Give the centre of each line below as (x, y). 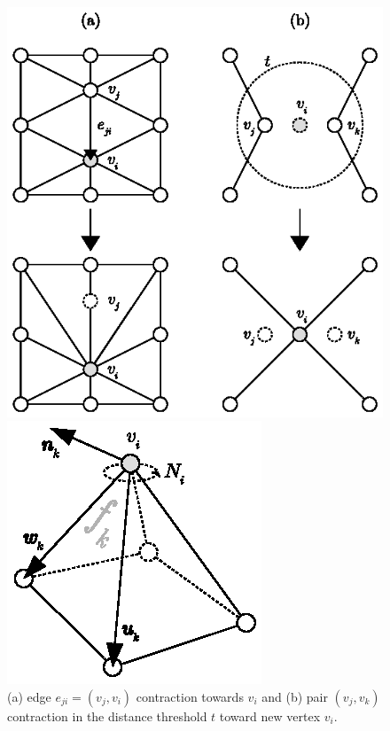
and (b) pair (295, 696)
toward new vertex (270, 715)
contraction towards (190, 696)
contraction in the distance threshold (107, 715)
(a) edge (29, 696)
